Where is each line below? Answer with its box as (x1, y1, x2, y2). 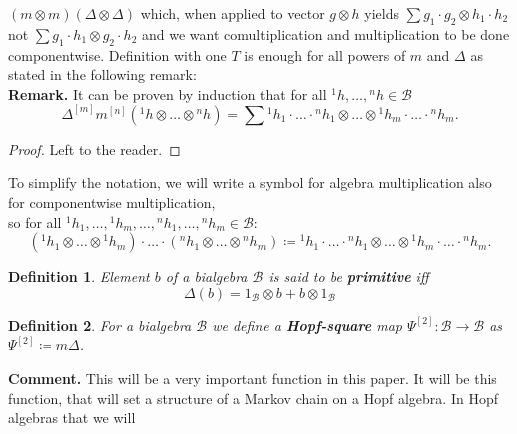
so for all (8, 211, 62, 232)
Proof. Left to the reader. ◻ (8, 138, 181, 159)
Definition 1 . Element (8, 266, 150, 287)
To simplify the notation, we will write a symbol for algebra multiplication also (8, 172, 492, 193)
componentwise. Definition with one (8, 44, 227, 65)
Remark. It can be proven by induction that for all (8, 83, 327, 104)
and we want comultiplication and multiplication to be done (141, 23, 510, 44)
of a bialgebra (165, 266, 248, 287)
